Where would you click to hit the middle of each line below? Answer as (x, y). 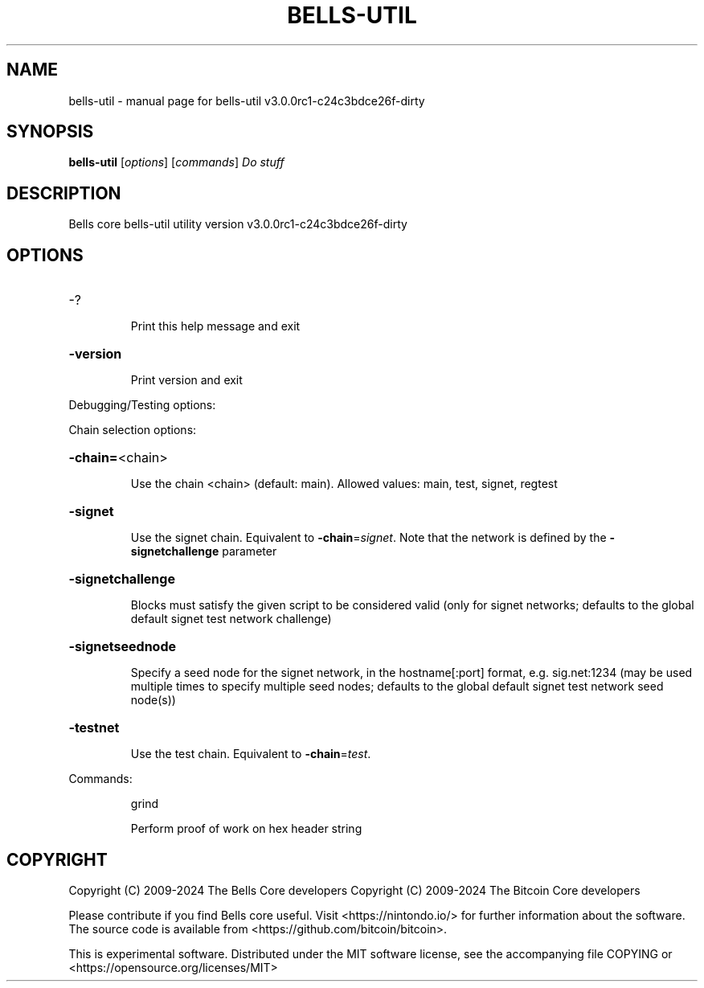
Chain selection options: (133, 430)
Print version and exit (186, 380)
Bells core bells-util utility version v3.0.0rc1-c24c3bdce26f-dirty (238, 224)
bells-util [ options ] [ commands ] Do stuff (176, 162)
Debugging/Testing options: (142, 405)
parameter (250, 551)
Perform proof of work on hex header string (246, 829)
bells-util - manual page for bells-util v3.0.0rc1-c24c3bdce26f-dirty (247, 100)
